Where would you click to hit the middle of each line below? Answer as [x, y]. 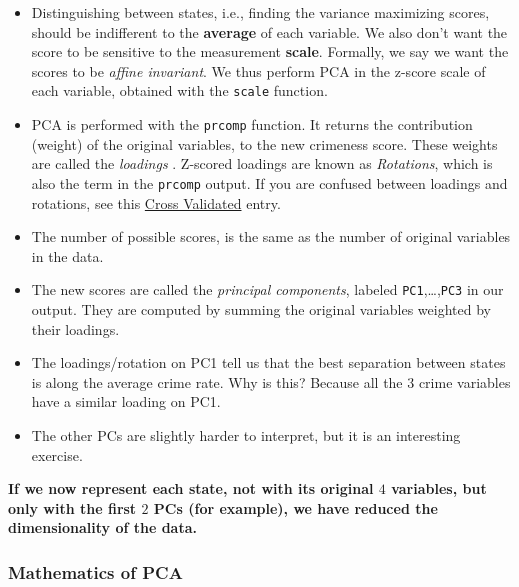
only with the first [72, 507]
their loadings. [75, 328]
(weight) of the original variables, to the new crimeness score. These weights [264, 143]
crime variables [464, 381]
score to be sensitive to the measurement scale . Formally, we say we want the [270, 51]
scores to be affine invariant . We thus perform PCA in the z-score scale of [258, 70]
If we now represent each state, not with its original [191, 488]
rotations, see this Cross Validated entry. [156, 202]
